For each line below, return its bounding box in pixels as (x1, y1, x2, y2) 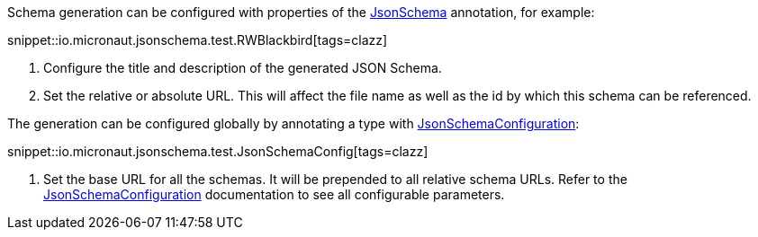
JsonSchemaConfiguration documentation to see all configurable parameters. (43, 187, 505, 202)
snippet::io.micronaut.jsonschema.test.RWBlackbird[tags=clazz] (7, 32, 388, 48)
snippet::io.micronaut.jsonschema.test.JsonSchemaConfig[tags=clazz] (7, 144, 429, 159)
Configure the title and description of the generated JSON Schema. (43, 60, 442, 75)
